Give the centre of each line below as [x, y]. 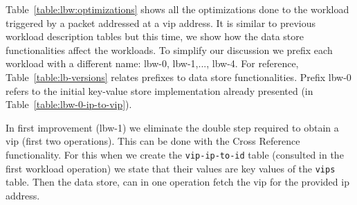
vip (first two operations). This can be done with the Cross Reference [153, 141]
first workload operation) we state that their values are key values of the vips [171, 168]
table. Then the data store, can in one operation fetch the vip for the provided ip [177, 182]
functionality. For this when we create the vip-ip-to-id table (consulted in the [175, 154]
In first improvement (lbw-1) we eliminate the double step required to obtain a [172, 127]
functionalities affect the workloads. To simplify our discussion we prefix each [169, 50]
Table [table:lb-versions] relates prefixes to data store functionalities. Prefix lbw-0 [178, 77]
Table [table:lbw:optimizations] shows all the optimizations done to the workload [177, 9]
